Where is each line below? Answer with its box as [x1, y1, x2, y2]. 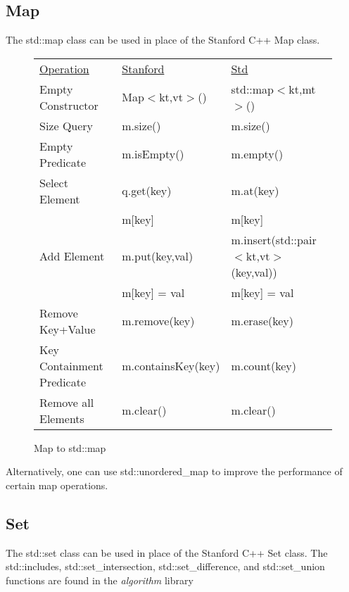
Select [39, 174, 68, 191]
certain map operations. [6, 477, 108, 492]
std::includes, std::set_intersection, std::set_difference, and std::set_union [6, 559, 325, 574]
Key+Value [39, 320, 96, 337]
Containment [39, 357, 103, 374]
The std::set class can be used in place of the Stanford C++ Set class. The [6, 545, 328, 560]
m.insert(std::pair [231, 231, 317, 248]
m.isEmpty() [122, 146, 184, 163]
